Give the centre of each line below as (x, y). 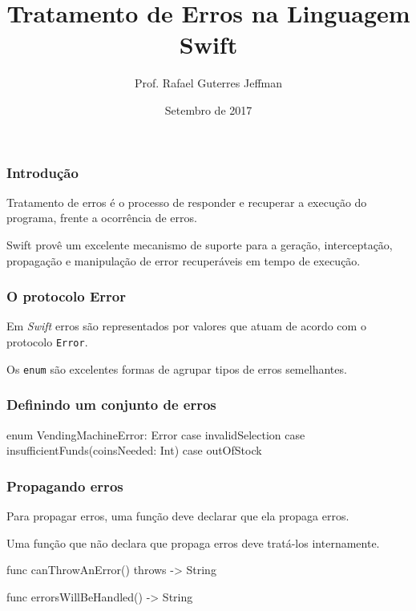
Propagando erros (65, 486)
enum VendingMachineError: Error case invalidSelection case (156, 434)
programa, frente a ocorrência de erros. (102, 218)
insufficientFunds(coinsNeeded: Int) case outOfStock (134, 450)
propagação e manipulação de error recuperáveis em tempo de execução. (184, 260)
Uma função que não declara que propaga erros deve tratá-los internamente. (193, 542)
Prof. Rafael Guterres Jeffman (208, 83)
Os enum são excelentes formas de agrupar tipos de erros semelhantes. (177, 368)
